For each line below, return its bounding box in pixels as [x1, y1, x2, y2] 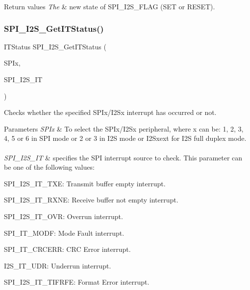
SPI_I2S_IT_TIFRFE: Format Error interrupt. [4, 277, 150, 287]
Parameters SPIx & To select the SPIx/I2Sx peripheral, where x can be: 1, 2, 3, [4, 123, 244, 134]
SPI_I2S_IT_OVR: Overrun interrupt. [4, 211, 123, 221]
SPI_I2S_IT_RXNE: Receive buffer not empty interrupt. [4, 195, 178, 205]
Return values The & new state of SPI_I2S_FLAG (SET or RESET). [4, 1, 215, 11]
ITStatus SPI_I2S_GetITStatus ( [4, 41, 106, 51]
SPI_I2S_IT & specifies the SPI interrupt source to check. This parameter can [4, 152, 243, 162]
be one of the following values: [4, 162, 95, 172]
